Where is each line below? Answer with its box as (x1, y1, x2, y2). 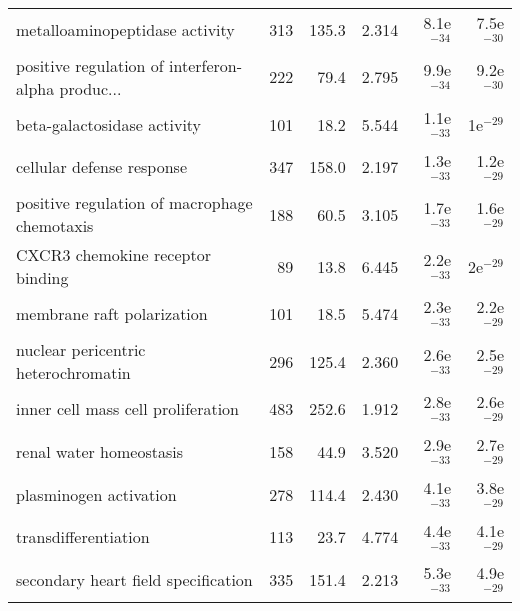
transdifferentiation (16, 525, 150, 549)
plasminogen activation (16, 482, 177, 506)
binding (16, 266, 69, 290)
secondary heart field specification (16, 568, 253, 592)
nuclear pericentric (16, 338, 146, 362)
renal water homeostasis (16, 439, 183, 463)
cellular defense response (16, 155, 188, 179)
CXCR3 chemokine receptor (16, 243, 211, 267)
